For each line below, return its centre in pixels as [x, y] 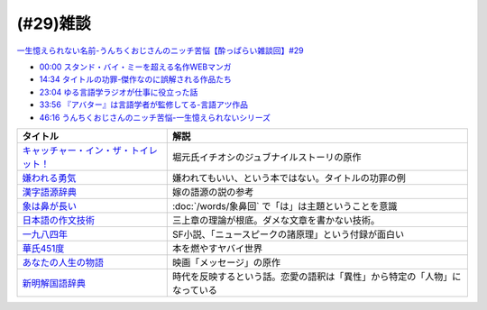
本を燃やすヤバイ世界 [217, 248]
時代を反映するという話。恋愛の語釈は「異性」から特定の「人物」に [317, 277]
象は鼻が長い [49, 205]
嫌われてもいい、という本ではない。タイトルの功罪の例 [289, 178]
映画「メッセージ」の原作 [226, 262]
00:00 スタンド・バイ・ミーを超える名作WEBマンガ [135, 67]
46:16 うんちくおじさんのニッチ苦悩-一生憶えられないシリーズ [155, 117]
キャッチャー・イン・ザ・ [76, 150]
